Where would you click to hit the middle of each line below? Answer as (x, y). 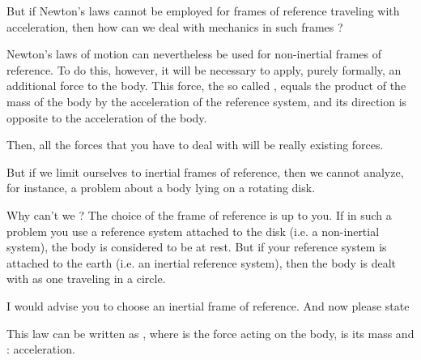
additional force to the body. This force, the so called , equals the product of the (206, 86)
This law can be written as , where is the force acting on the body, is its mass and (210, 333)
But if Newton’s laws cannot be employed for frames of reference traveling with (203, 11)
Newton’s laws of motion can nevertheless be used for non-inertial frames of (194, 54)
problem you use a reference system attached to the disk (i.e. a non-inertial (193, 231)
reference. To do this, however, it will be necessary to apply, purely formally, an (204, 69)
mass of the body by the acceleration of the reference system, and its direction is (207, 101)
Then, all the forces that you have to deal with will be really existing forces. (195, 145)
